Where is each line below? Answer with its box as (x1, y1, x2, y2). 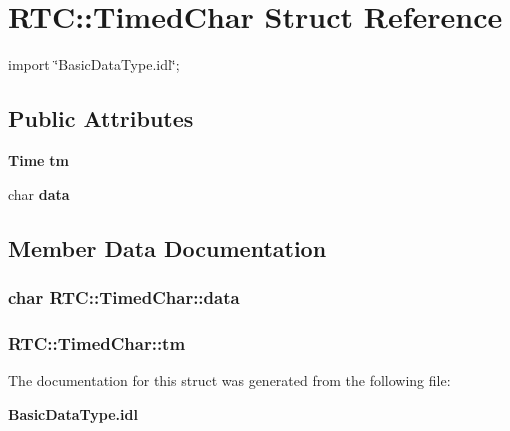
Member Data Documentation (8, 232, 327, 263)
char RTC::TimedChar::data (8, 284, 240, 309)
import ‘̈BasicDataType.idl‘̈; (8, 54, 180, 75)
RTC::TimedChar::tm (8, 330, 186, 355)
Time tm (8, 149, 69, 170)
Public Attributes (8, 103, 194, 134)
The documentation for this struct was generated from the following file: (8, 369, 451, 390)
